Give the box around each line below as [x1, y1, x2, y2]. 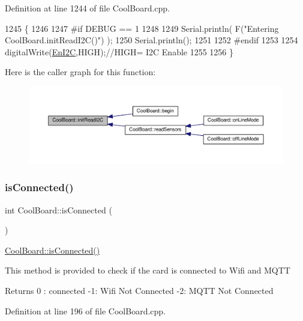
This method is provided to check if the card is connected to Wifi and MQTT [5, 264, 290, 277]
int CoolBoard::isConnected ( [5, 203, 112, 216]
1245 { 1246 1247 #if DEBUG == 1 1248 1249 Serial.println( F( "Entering [5, 22, 279, 34]
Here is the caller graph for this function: [5, 66, 156, 78]
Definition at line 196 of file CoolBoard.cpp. [5, 304, 166, 317]
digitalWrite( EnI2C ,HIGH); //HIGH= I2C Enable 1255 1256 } [5, 45, 234, 58]
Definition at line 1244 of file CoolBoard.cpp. [5, 2, 170, 14]
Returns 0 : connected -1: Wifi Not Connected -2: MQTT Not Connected [5, 284, 274, 296]
